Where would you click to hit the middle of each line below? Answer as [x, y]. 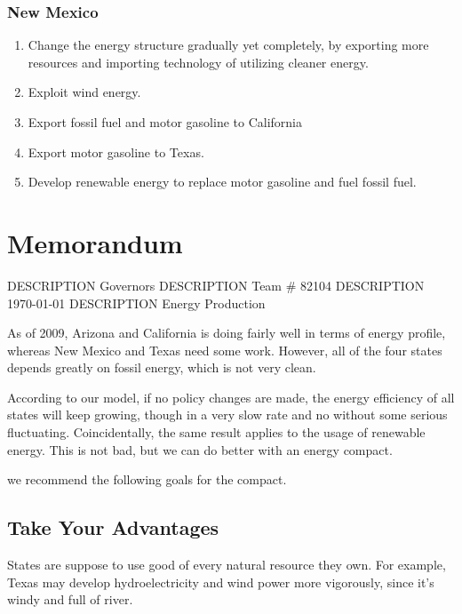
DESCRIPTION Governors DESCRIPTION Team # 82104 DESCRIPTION [216, 285]
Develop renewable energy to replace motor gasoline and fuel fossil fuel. [222, 182]
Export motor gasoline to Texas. [116, 152]
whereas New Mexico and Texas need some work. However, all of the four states [225, 350]
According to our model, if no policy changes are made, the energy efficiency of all [231, 397]
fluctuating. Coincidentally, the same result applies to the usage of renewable [216, 432]
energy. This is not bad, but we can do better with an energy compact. [200, 449]
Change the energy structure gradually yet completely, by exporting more [228, 45]
